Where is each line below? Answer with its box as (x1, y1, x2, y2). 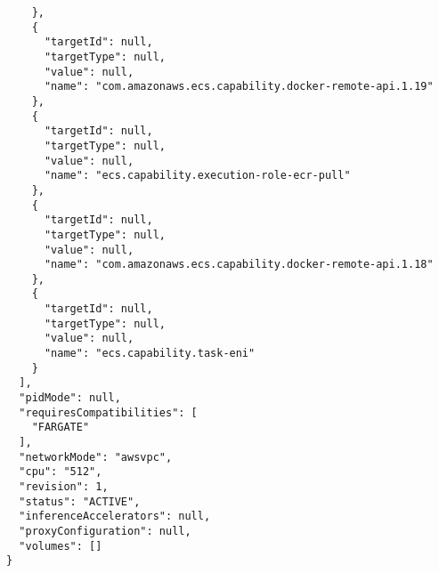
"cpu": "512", (19, 465, 102, 479)
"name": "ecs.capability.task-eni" (44, 347, 256, 360)
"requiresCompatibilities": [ (19, 406, 198, 419)
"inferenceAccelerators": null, (19, 510, 211, 523)
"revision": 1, (19, 480, 109, 493)
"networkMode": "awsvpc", (19, 450, 173, 464)
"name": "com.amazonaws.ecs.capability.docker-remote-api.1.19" (44, 80, 434, 93)
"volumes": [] (19, 539, 102, 553)
